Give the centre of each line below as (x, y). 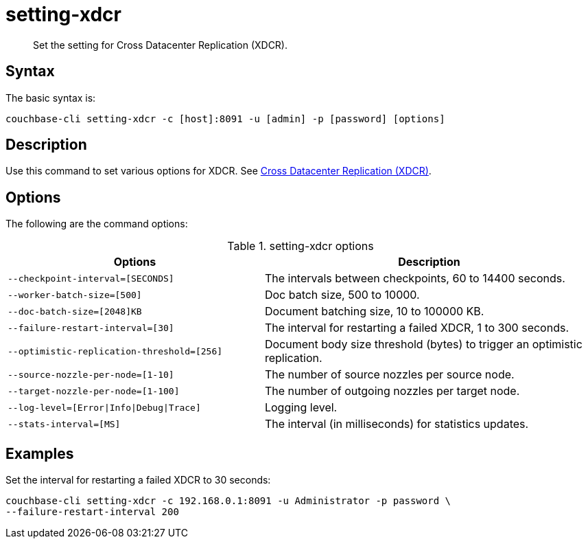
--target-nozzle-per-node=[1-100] (94, 391)
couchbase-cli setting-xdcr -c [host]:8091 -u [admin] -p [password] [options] (225, 118)
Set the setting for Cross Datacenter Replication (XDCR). (161, 45)
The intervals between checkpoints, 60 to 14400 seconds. (415, 279)
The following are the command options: (97, 224)
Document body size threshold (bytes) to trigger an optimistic (423, 344)
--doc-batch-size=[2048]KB (75, 311)
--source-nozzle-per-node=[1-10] (91, 374)
